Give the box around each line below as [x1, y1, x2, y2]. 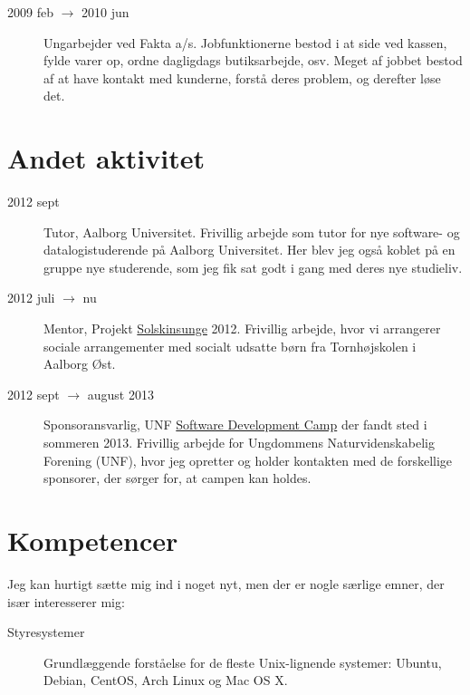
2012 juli [7, 288, 55, 307]
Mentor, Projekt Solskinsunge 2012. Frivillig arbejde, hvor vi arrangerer [43, 319, 441, 338]
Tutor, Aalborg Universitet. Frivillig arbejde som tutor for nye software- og [43, 222, 460, 241]
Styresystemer [7, 623, 85, 642]
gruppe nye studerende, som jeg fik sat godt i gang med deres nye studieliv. [43, 257, 463, 276]
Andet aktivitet [7, 140, 205, 177]
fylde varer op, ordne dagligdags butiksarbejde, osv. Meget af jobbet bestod [43, 51, 463, 70]
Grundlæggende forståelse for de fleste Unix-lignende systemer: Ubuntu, [43, 652, 442, 671]
